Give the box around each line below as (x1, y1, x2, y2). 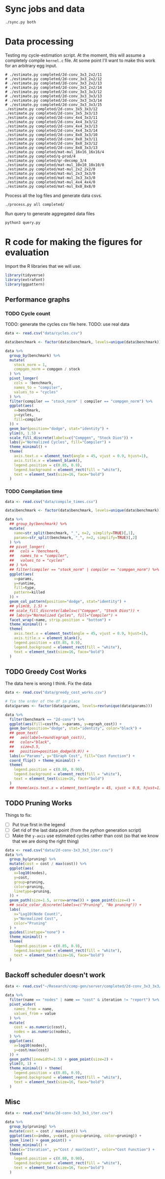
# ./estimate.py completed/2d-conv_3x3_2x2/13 (5, 81, 102, 85)
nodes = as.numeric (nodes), (14, 1029, 71, 1035)
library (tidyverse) (5, 273, 45, 278)
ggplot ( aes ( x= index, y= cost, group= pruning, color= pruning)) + (9, 1133, 141, 1138)
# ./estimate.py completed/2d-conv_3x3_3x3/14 (5, 98, 102, 103)
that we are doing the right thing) (12, 838, 79, 844)
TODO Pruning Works (5, 799, 72, 808)
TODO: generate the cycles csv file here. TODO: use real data (5, 321, 130, 327)
